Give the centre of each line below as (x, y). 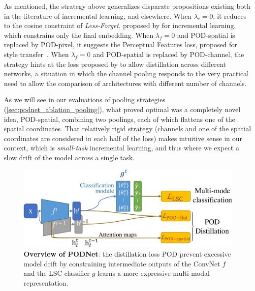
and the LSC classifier (57, 273)
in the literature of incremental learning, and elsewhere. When (98, 15)
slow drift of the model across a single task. (69, 157)
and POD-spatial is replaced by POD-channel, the (168, 54)
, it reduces (230, 15)
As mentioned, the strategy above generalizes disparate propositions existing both (127, 6)
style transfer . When (36, 54)
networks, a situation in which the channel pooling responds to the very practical (127, 73)
